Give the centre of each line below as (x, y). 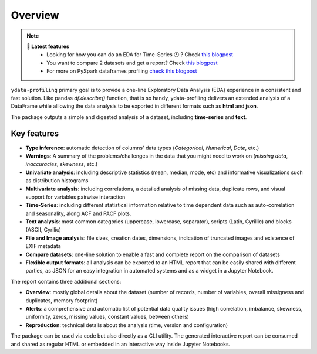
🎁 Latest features (48, 46)
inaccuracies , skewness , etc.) (62, 164)
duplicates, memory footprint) (62, 300)
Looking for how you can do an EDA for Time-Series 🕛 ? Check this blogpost (140, 55)
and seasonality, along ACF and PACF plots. (78, 213)
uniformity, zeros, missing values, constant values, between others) (107, 317)
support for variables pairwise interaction (75, 197)
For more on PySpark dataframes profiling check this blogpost (122, 71)
